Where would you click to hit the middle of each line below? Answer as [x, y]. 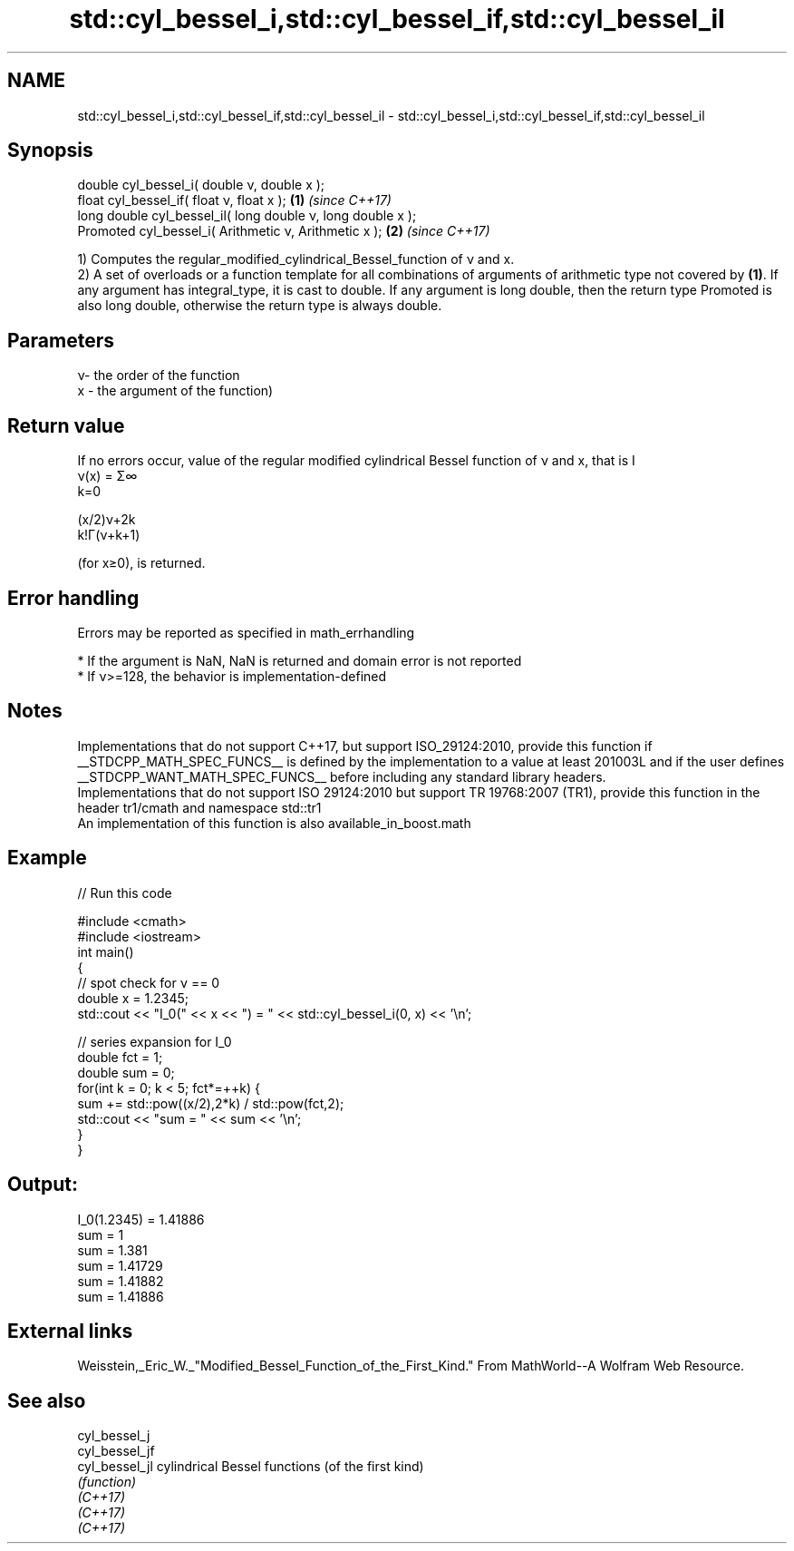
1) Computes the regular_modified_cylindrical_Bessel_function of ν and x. [296, 259]
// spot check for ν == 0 [149, 982]
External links [70, 1331]
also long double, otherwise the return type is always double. [260, 306]
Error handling [73, 598]
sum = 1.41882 [121, 1281]
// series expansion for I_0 [155, 1041]
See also [47, 1400]
